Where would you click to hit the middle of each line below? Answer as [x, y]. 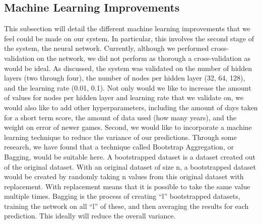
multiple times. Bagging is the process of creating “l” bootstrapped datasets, [122, 196]
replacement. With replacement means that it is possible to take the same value [127, 186]
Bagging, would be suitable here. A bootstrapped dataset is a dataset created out [130, 156]
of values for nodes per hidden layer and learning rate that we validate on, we [124, 97]
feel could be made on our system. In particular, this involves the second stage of [129, 38]
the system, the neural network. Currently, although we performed [107, 48]
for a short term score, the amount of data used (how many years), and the [120, 117]
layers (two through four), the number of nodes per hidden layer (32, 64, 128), [125, 78]
